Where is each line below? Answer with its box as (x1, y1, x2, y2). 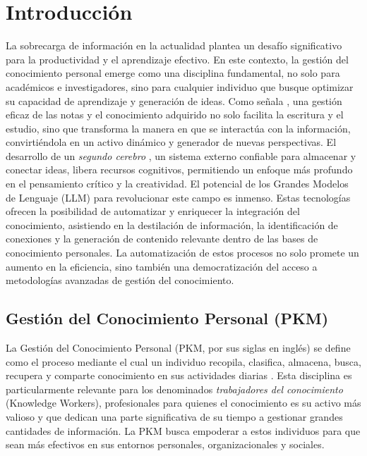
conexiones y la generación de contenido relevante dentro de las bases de (6, 231, 318, 246)
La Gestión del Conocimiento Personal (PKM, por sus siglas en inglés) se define (6, 340, 351, 355)
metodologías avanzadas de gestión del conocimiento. (6, 273, 234, 288)
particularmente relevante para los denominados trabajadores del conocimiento (6, 381, 343, 396)
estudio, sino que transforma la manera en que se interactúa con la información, (6, 121, 351, 135)
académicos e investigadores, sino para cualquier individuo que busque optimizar (6, 79, 354, 94)
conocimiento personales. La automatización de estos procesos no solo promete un (6, 245, 359, 260)
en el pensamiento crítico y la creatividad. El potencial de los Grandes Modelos (6, 176, 349, 191)
